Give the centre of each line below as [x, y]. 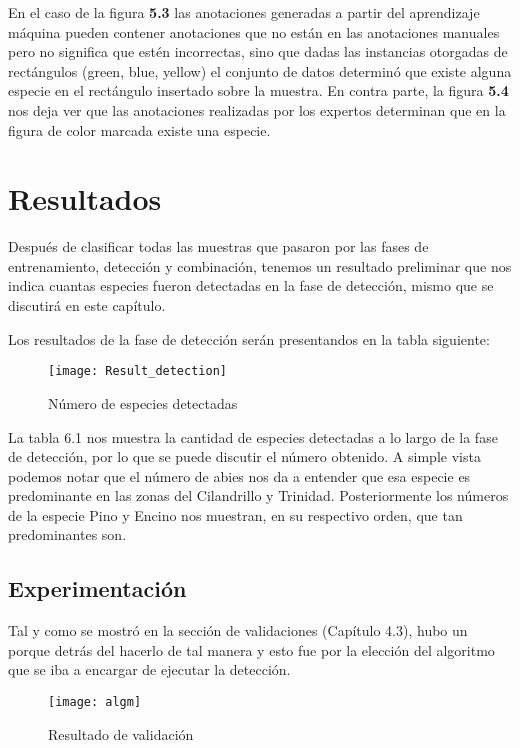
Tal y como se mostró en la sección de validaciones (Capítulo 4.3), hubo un [238, 630]
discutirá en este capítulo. [87, 305]
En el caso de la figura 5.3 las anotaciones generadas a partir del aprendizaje [244, 12]
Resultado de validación [121, 733]
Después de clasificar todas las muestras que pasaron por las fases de [218, 246]
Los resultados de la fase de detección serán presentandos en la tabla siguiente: [249, 338]
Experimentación [97, 588]
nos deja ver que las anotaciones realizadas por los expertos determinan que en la [257, 109]
